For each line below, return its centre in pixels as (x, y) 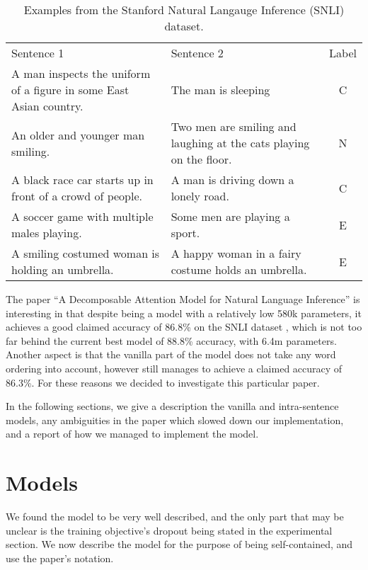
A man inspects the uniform (81, 73)
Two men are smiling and (234, 126)
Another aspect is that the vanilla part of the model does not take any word (171, 354)
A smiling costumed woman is (86, 253)
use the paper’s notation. (60, 558)
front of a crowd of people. (77, 196)
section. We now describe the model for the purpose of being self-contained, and (179, 544)
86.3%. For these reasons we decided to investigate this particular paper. (163, 382)
